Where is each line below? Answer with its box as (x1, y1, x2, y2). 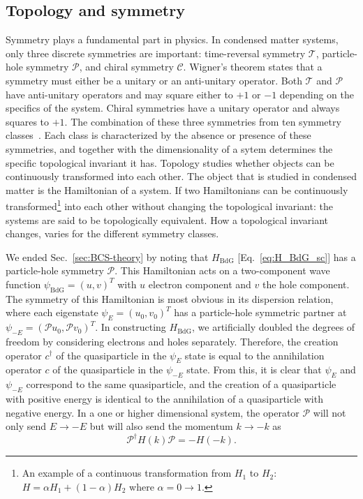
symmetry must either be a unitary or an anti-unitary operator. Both (6, 73, 302, 87)
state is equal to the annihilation (184, 348, 325, 362)
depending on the (279, 87, 355, 101)
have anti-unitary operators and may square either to (6, 87, 233, 101)
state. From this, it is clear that (186, 362, 322, 377)
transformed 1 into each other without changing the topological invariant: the (6, 197, 333, 213)
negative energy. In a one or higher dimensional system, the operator (6, 405, 299, 419)
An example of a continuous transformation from (22, 466, 232, 480)
